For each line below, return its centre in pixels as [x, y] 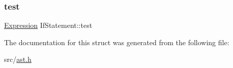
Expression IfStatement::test [48, 25]
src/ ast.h [18, 59]
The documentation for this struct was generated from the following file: [117, 42]
